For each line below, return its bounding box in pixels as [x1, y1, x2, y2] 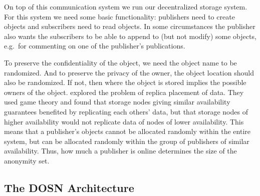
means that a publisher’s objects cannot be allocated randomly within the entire [4, 126, 250, 136]
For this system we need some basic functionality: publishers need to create [4, 11, 235, 21]
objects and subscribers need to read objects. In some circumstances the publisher [4, 21, 255, 31]
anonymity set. [4, 155, 50, 165]
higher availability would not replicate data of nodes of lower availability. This [4, 116, 244, 126]
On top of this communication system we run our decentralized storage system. [4, 1, 247, 11]
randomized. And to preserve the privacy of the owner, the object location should [4, 67, 254, 77]
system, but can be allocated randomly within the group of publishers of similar [4, 135, 249, 146]
